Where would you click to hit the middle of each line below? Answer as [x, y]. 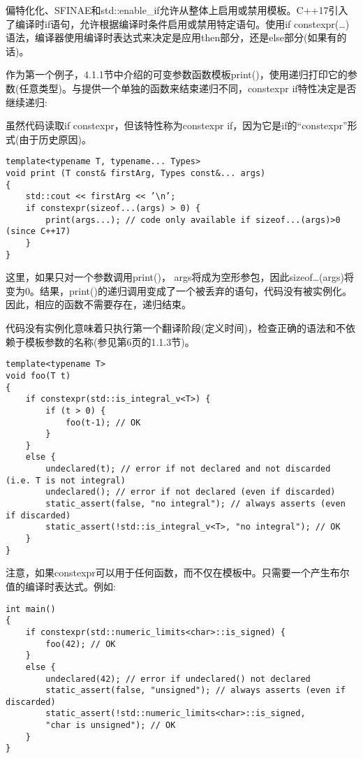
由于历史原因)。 [55, 139]
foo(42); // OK [81, 644]
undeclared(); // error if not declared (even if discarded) [191, 492]
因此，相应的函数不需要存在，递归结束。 [98, 304]
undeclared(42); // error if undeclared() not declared [178, 679]
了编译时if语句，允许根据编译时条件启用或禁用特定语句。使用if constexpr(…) [178, 23]
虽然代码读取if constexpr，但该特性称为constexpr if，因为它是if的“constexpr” [177, 125]
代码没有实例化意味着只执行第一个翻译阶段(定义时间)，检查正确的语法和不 [176, 328]
